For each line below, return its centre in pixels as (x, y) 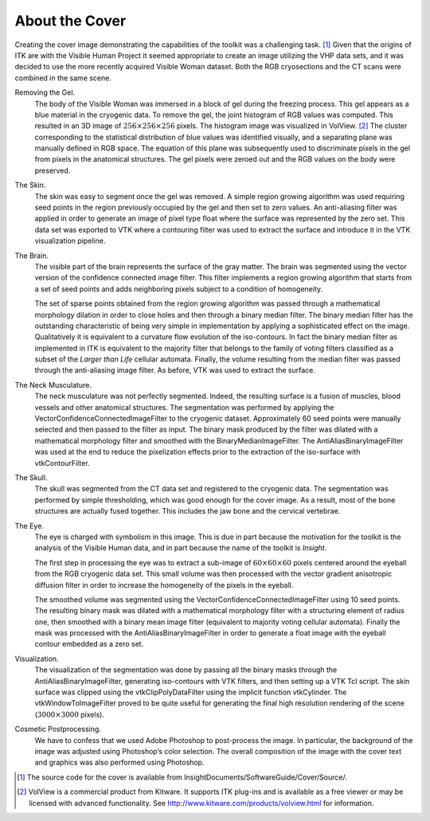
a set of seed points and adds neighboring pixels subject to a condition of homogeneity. (179, 289)
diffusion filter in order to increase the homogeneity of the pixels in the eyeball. (164, 584)
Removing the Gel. (45, 92)
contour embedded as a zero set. (89, 644)
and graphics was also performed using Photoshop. (119, 762)
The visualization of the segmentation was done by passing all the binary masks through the (186, 670)
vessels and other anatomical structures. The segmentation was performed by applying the (184, 407)
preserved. (53, 170)
